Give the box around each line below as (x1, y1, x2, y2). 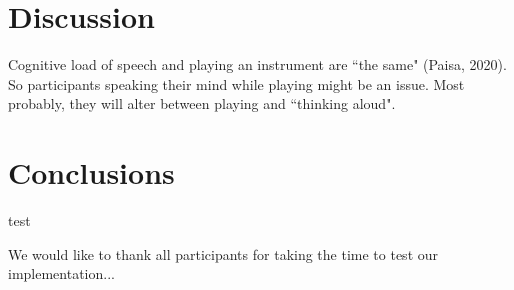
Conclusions (8, 152, 175, 193)
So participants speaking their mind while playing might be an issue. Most (8, 73, 465, 94)
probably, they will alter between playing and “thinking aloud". (8, 93, 396, 114)
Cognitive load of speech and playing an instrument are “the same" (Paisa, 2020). (8, 54, 507, 75)
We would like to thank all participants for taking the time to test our (8, 243, 439, 264)
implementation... (8, 263, 115, 284)
